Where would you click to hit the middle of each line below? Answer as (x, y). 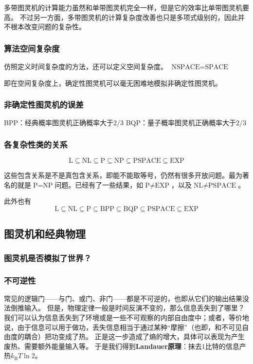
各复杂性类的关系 (36, 144)
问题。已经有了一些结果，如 (99, 184)
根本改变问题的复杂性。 (48, 27)
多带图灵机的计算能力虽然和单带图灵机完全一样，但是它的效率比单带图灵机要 (126, 7)
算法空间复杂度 (32, 48)
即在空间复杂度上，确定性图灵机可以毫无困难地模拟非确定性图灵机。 (113, 83)
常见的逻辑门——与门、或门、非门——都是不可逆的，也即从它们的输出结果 (123, 298)
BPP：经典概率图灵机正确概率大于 (59, 123)
